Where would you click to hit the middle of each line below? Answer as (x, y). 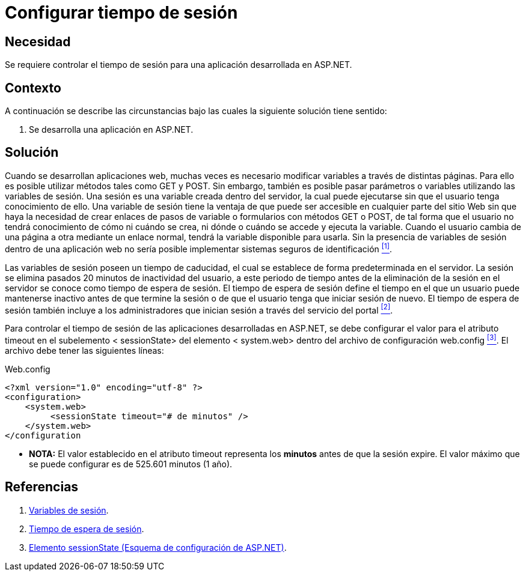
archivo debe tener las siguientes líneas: (84, 350)
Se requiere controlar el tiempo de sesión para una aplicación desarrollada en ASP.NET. (179, 65)
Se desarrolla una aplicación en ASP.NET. (111, 130)
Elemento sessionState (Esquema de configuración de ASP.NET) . (158, 547)
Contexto (33, 88)
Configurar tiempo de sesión (121, 13)
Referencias (42, 487)
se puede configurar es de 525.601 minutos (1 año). (131, 464)
